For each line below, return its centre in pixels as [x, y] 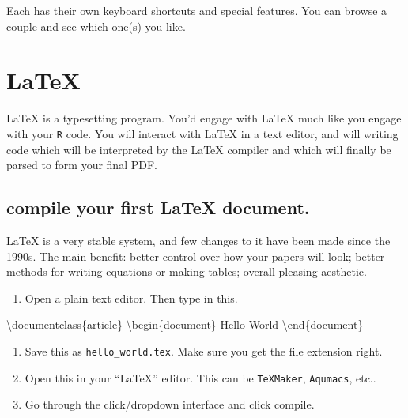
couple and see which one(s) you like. [96, 26]
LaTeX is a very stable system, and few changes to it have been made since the [198, 240]
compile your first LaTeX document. [158, 207]
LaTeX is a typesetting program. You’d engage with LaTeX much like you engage [204, 118]
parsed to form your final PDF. [82, 165]
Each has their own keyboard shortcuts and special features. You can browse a [197, 10]
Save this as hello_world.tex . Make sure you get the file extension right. [204, 350]
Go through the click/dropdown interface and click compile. [170, 404]
